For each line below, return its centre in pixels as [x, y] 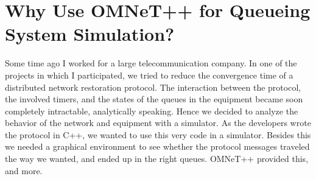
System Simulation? [90, 34]
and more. [24, 170]
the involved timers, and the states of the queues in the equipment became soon [154, 99]
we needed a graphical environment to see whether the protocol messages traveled [157, 146]
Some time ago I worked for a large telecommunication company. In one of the [151, 63]
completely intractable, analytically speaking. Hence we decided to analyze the [152, 111]
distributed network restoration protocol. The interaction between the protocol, [153, 87]
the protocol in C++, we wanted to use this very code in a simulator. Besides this [158, 134]
